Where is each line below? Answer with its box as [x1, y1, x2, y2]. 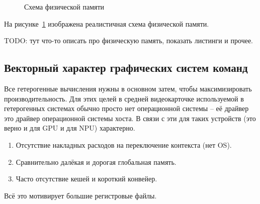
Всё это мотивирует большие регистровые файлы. [4, 190, 157, 200]
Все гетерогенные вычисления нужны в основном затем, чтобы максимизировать [4, 83, 252, 93]
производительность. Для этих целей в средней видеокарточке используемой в [4, 93, 244, 104]
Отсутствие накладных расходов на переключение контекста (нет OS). [16, 139, 232, 150]
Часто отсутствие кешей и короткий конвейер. [16, 173, 157, 184]
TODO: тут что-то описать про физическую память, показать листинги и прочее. [4, 35, 253, 46]
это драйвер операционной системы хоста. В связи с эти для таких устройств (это [4, 113, 256, 123]
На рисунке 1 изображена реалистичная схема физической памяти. [4, 18, 209, 29]
